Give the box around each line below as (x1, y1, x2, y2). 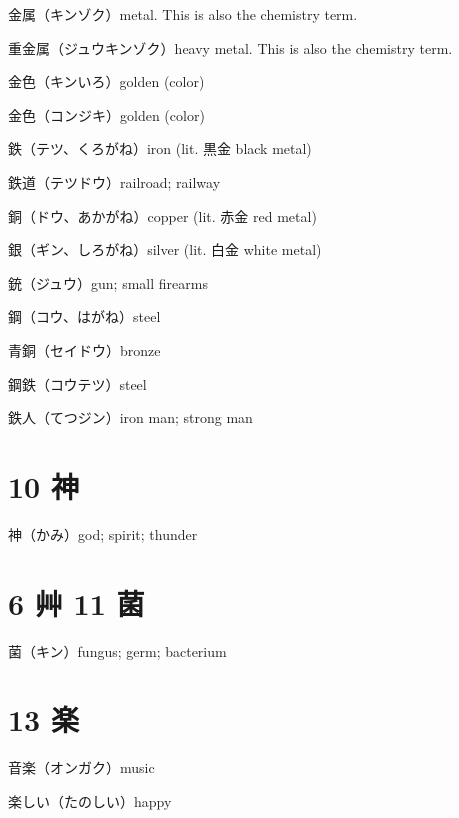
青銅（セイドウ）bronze (8, 339, 161, 360)
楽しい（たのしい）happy (8, 790, 172, 811)
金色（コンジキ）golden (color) (8, 104, 205, 125)
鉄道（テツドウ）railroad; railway (8, 171, 221, 192)
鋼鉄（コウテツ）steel (8, 373, 147, 394)
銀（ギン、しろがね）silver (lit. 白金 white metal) (8, 239, 322, 260)
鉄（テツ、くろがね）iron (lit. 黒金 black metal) (8, 138, 312, 159)
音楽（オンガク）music (8, 757, 155, 778)
